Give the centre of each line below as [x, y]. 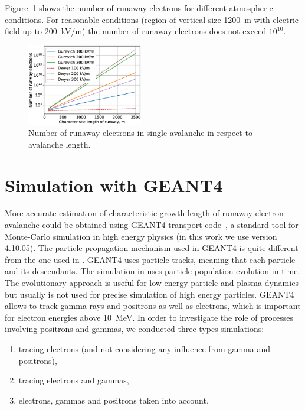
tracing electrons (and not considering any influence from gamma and [144, 349]
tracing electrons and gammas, [74, 380]
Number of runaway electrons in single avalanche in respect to [140, 133]
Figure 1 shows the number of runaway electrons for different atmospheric [139, 8]
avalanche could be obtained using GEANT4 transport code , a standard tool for [152, 225]
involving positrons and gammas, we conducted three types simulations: [135, 329]
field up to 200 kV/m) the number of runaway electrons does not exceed [136, 31]
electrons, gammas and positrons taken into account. [114, 400]
